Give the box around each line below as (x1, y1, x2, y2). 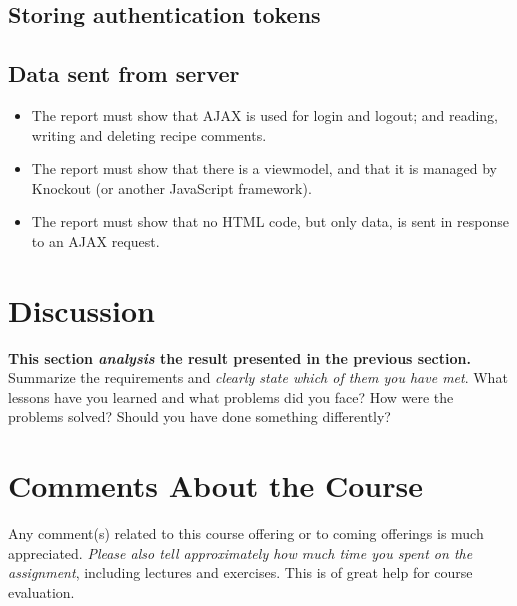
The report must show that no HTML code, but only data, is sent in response (31, 211, 509, 232)
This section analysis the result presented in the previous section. (8, 347, 471, 368)
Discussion (8, 289, 155, 330)
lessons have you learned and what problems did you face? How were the (8, 386, 454, 407)
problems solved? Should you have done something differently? (8, 406, 391, 427)
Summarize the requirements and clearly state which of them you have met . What (8, 367, 508, 388)
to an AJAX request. (31, 230, 160, 251)
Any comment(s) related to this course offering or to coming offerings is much (8, 523, 484, 544)
